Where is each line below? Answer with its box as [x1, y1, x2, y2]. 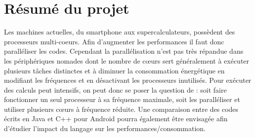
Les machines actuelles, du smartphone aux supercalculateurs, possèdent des [4, 27, 235, 37]
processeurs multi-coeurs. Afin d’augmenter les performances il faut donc [4, 36, 224, 46]
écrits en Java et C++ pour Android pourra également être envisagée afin [4, 113, 228, 124]
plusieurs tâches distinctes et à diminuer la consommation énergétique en [4, 65, 225, 75]
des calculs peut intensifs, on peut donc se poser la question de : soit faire [4, 84, 227, 95]
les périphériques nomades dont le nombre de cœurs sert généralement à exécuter [4, 55, 250, 66]
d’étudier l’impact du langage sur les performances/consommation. [4, 123, 206, 134]
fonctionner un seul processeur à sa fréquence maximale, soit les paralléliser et [4, 94, 240, 104]
